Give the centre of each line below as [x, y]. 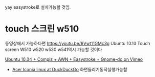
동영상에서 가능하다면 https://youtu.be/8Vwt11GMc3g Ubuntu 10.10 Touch [77, 43]
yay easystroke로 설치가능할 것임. [38, 7]
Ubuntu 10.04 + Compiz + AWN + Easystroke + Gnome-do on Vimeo [74, 59]
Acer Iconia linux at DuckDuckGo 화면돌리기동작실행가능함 [70, 69]
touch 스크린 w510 [42, 29]
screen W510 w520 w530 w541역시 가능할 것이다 [54, 49]
